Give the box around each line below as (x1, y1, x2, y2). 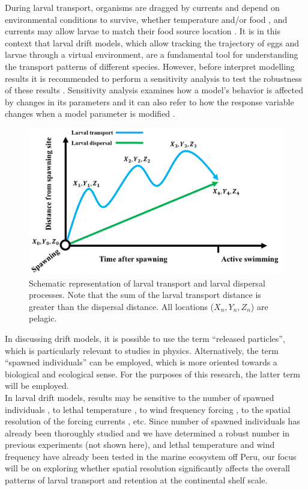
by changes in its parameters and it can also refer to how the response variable (5, 95, 294, 108)
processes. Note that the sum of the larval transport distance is (29, 288, 261, 301)
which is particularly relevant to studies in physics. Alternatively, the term (5, 344, 279, 356)
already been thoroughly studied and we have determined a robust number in (5, 426, 290, 439)
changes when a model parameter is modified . (5, 107, 175, 120)
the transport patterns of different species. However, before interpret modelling (5, 60, 295, 72)
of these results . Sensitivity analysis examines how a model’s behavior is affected (5, 84, 303, 96)
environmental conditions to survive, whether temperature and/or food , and (5, 13, 288, 25)
